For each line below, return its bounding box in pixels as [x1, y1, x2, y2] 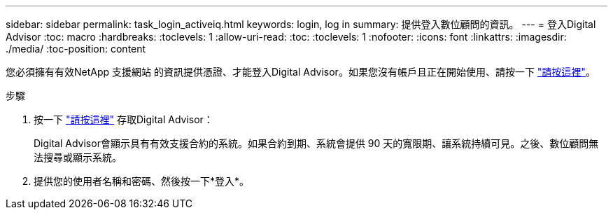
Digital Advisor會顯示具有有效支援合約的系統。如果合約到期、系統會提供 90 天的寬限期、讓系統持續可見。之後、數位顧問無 [34, 137, 599, 149]
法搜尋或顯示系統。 [34, 151, 122, 163]
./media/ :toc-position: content [6, 43, 146, 55]
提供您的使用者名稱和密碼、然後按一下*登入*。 [34, 175, 250, 187]
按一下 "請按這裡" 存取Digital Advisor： [34, 113, 213, 125]
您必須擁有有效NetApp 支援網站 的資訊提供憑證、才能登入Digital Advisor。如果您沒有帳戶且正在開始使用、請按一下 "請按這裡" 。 [6, 66, 596, 78]
